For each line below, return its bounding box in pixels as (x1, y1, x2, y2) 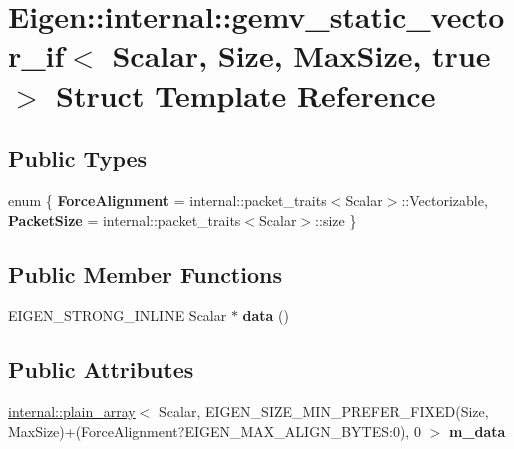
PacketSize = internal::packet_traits (8, 209, 241, 230)
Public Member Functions (8, 258, 282, 289)
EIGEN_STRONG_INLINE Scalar (8, 305, 227, 326)
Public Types (8, 143, 148, 174)
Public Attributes (8, 354, 194, 385)
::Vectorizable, (401, 189, 488, 210)
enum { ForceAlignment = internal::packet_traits (8, 189, 327, 210)
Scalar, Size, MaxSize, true (112, 35, 491, 76)
